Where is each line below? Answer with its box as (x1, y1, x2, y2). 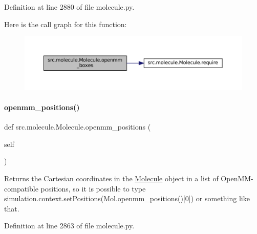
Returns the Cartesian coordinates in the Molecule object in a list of (4, 173, 219, 183)
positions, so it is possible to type (40, 183, 146, 194)
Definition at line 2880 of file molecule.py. (4, 2, 135, 12)
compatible (4, 183, 38, 194)
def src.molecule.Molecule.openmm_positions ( (4, 121, 151, 132)
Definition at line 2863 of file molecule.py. (4, 220, 135, 231)
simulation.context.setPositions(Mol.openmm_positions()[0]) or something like (4, 193, 250, 204)
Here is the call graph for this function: (4, 18, 127, 29)
